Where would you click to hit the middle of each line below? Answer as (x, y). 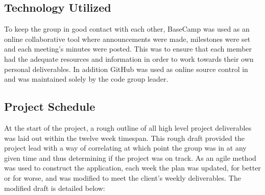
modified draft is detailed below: (55, 188)
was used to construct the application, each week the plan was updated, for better (132, 168)
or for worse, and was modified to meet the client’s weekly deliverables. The (123, 177)
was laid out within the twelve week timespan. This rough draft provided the (124, 138)
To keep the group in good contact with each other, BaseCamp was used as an (127, 29)
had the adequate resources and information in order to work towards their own (129, 58)
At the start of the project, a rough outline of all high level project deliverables (128, 127)
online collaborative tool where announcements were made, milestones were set (127, 39)
